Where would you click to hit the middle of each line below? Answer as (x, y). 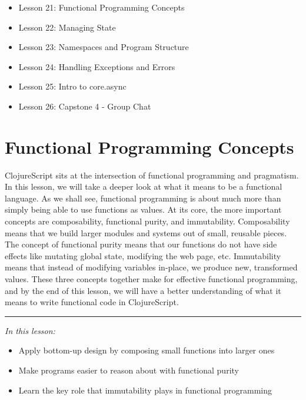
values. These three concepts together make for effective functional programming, (151, 279)
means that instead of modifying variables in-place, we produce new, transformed (151, 267)
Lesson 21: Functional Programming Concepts (102, 7)
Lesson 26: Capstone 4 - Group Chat (85, 106)
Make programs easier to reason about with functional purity (129, 370)
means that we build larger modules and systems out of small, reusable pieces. (146, 232)
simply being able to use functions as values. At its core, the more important (143, 209)
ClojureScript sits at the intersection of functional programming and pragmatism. (152, 175)
